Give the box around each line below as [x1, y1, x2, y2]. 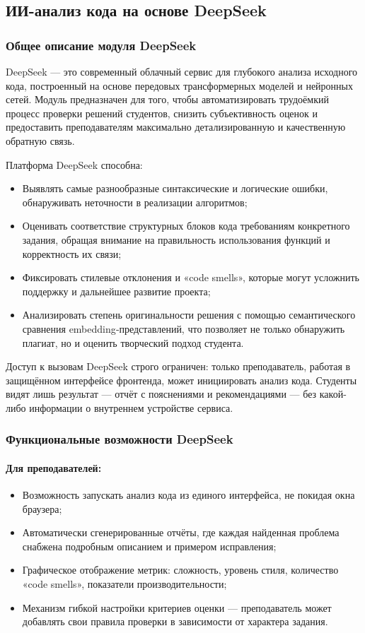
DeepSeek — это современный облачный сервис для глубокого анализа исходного [6, 64, 358, 78]
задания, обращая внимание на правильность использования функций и [22, 232, 330, 247]
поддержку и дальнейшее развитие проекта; [22, 283, 211, 298]
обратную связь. [6, 133, 75, 148]
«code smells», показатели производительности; [22, 576, 227, 591]
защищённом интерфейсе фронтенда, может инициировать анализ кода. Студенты [6, 372, 357, 387]
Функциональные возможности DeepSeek [6, 430, 233, 448]
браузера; [22, 501, 62, 516]
